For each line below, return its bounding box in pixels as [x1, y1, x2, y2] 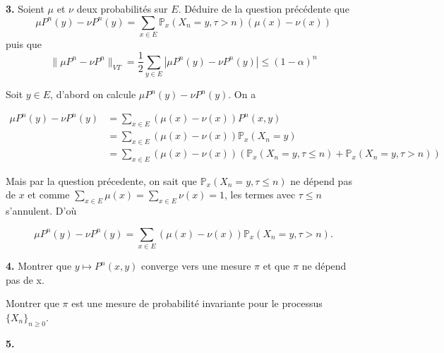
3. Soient [6, 1, 44, 16]
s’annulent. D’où [6, 203, 77, 218]
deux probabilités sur [76, 1, 168, 16]
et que [263, 258, 290, 273]
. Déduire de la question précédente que [178, 1, 349, 16]
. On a [228, 87, 256, 102]
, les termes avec [224, 187, 296, 202]
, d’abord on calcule [50, 87, 136, 102]
